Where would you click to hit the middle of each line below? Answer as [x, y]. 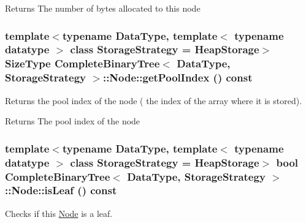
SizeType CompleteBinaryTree [82, 63]
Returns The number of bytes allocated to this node [103, 8]
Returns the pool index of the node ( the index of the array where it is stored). [154, 100]
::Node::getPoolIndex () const [178, 77]
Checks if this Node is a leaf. [59, 213]
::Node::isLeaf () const [61, 190]
